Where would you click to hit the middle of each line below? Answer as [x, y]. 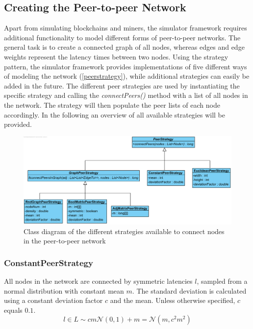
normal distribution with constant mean [64, 290]
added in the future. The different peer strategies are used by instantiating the [122, 85]
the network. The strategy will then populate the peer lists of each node [112, 105]
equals [13, 310]
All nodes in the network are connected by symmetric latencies [98, 281]
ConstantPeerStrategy [49, 262]
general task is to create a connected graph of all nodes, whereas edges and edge [124, 47]
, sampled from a [222, 281]
